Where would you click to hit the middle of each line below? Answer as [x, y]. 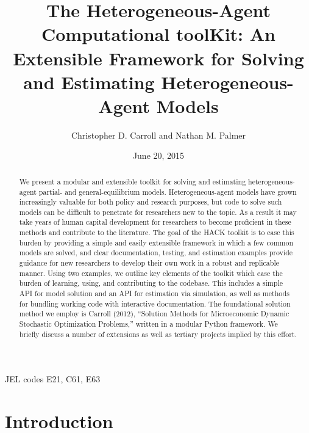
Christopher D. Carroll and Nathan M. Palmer [158, 135]
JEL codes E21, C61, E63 [53, 379]
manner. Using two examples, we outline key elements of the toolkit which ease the [151, 273]
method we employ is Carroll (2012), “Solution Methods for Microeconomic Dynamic [154, 314]
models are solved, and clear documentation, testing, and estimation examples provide [156, 253]
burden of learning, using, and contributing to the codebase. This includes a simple [151, 283]
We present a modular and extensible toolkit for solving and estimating [133, 181]
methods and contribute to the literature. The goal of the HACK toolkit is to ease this [157, 232]
